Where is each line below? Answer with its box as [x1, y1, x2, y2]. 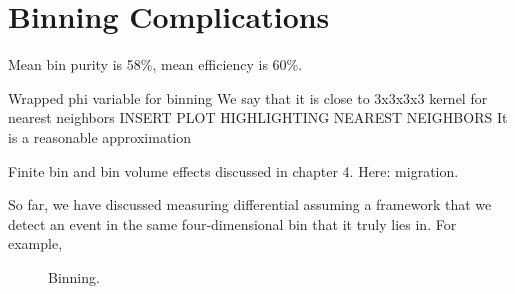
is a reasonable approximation [8, 126, 192, 147]
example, [8, 233, 63, 254]
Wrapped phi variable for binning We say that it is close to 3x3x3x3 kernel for [8, 87, 488, 108]
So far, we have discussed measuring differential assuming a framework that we [8, 194, 492, 215]
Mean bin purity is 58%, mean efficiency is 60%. [8, 54, 303, 75]
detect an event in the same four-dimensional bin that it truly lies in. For [8, 213, 457, 234]
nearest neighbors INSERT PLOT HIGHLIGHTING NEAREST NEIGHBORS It [8, 107, 508, 128]
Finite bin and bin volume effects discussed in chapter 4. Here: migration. [8, 160, 459, 181]
